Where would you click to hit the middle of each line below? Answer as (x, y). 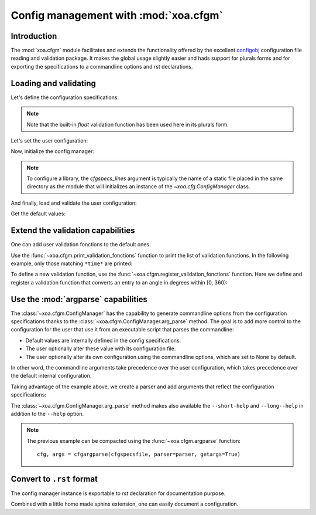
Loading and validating (53, 83)
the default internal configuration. (51, 376)
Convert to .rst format (54, 479)
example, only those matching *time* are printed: (72, 263)
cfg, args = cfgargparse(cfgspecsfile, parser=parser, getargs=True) (139, 454)
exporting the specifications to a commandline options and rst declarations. (102, 66)
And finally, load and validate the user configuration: (74, 203)
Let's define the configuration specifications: (65, 97)
